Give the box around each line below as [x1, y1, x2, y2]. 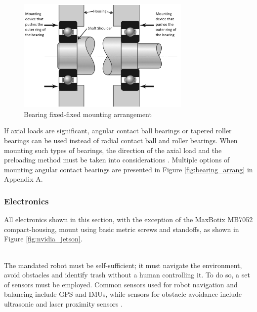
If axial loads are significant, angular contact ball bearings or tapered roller [4, 125, 232, 136]
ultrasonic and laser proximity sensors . [4, 298, 123, 309]
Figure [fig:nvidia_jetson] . [4, 234, 83, 244]
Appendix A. [4, 174, 43, 184]
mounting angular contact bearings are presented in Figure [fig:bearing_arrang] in [4, 164, 253, 174]
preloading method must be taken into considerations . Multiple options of [4, 155, 230, 165]
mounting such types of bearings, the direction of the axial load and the [4, 145, 222, 155]
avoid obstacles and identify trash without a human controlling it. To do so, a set [4, 270, 250, 280]
